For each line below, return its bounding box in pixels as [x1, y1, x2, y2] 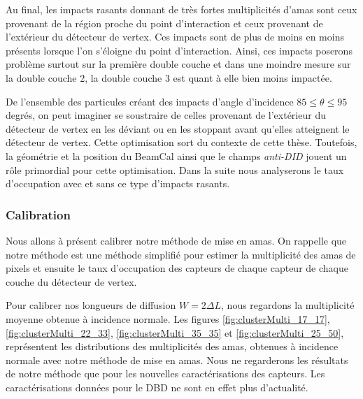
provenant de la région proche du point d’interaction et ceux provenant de [6, 15, 323, 30]
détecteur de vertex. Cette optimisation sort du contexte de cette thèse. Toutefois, [6, 135, 357, 150]
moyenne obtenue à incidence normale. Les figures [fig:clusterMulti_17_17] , [6, 311, 330, 326]
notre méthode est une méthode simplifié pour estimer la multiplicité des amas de [6, 247, 356, 261]
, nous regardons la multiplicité [221, 298, 355, 312]
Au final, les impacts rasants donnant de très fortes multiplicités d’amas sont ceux [6, 2, 357, 16]
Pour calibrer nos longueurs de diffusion [6, 298, 176, 312]
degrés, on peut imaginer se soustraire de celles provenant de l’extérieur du [6, 108, 326, 122]
